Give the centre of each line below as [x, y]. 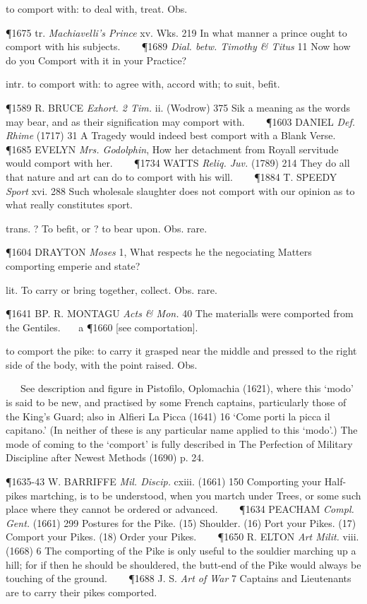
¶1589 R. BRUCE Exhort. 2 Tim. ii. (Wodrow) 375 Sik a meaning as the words [178, 107]
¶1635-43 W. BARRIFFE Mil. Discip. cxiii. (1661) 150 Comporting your [164, 481]
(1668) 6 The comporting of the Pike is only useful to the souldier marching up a [181, 550]
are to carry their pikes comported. [82, 592]
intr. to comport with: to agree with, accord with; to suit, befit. [143, 84]
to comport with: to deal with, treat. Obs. [97, 8]
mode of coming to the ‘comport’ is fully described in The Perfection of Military [179, 443]
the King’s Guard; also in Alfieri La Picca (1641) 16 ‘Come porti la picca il [168, 416]
